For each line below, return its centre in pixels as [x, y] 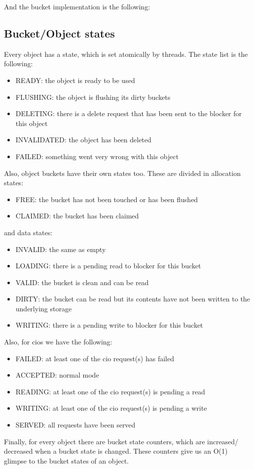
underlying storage [44, 308]
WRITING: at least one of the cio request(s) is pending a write [111, 408]
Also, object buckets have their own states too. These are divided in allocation [122, 173]
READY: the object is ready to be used [75, 80]
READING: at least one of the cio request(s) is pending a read [110, 391]
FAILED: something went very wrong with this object [97, 156]
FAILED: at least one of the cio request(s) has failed [95, 358]
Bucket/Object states [59, 33]
